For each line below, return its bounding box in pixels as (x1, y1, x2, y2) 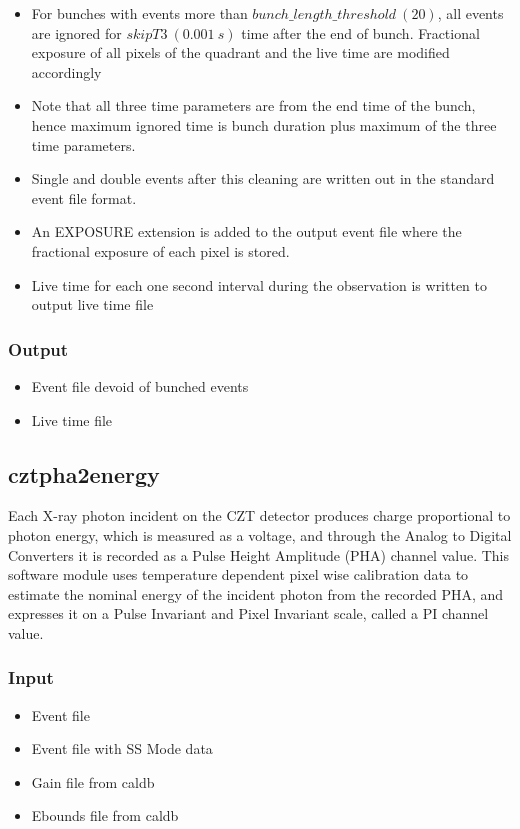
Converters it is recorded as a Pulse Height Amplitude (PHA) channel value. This (8, 544, 510, 565)
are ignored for (31, 22, 122, 43)
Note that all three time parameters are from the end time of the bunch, (31, 95, 476, 116)
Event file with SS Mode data (31, 738, 213, 759)
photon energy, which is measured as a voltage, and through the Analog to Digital (8, 524, 512, 545)
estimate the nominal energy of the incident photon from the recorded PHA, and (8, 583, 504, 604)
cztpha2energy (8, 458, 160, 489)
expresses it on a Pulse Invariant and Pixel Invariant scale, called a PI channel (8, 603, 489, 624)
